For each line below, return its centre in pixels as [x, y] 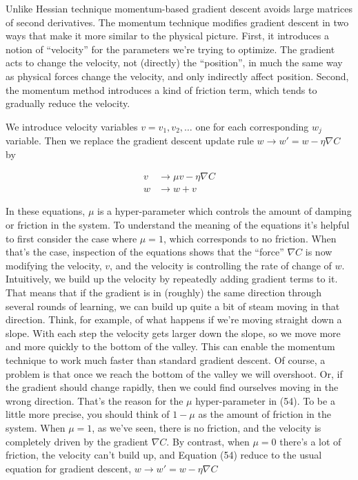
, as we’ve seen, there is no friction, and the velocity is [207, 427]
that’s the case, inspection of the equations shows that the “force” [145, 252]
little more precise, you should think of [88, 414]
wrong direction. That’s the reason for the [95, 400]
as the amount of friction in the [265, 414]
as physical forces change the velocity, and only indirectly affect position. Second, [177, 76]
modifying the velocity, [54, 265]
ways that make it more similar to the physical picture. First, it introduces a [167, 36]
